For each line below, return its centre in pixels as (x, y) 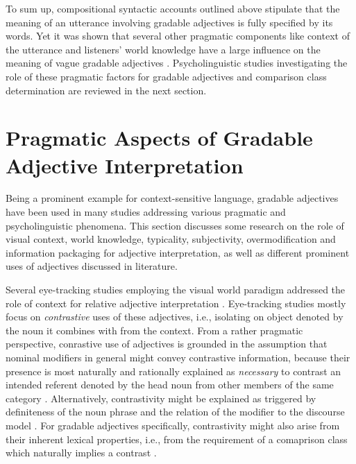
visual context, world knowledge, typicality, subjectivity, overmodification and (171, 239)
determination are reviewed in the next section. (106, 90)
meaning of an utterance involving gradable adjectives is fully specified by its (169, 22)
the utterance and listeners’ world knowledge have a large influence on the (163, 49)
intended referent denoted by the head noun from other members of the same (170, 385)
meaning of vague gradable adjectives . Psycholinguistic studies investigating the (177, 63)
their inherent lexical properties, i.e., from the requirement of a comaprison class (177, 439)
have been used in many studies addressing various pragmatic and (146, 212)
